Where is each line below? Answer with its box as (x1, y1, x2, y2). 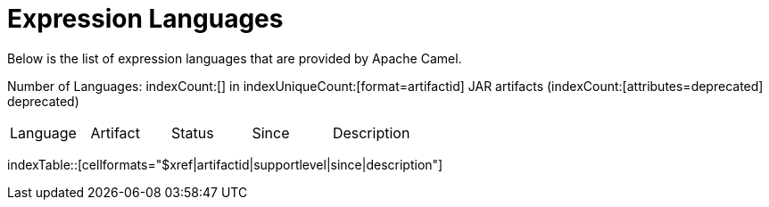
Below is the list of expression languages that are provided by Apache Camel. (7, 50, 462, 66)
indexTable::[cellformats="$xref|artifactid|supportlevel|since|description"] (7, 156, 443, 172)
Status (170, 123, 214, 142)
